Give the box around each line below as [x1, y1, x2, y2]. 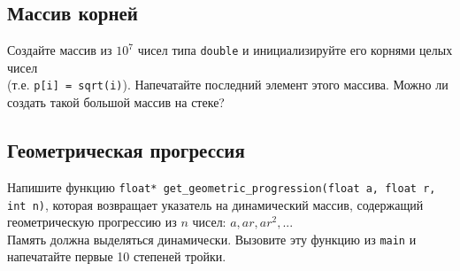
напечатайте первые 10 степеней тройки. [7, 247, 226, 266]
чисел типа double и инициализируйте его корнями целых [137, 41, 453, 59]
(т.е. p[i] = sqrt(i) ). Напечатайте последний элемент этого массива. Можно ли [7, 75, 448, 94]
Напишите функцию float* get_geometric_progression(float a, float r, [7, 177, 436, 196]
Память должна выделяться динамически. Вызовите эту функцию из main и [7, 229, 417, 248]
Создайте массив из [7, 41, 112, 59]
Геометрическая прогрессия [7, 136, 245, 164]
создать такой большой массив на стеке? [7, 93, 225, 112]
